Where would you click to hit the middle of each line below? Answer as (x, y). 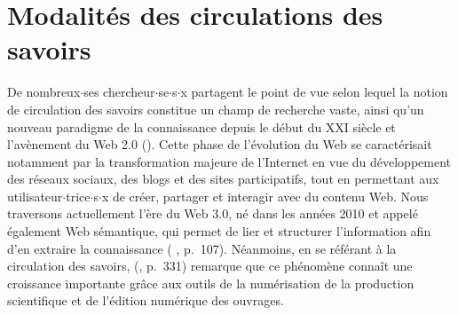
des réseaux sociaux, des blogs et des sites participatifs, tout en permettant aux (223, 179)
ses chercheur (119, 92)
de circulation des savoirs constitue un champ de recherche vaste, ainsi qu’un (216, 109)
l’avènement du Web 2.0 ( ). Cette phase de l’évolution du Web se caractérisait (220, 144)
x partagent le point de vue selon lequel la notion (314, 92)
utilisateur (35, 196)
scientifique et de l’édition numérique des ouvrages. (146, 300)
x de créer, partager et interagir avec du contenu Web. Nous (265, 196)
